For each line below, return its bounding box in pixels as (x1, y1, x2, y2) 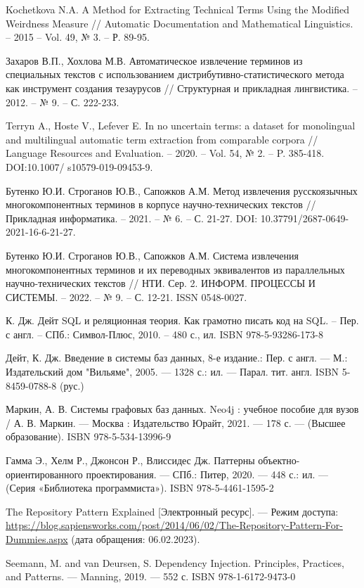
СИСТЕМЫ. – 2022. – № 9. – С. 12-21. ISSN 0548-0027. (6, 289, 247, 304)
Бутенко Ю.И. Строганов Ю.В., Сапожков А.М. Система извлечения (6, 248, 299, 262)
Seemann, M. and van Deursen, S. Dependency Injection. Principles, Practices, (6, 555, 344, 570)
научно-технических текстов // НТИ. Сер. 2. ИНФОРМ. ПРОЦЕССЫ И (6, 276, 316, 290)
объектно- (258, 453, 300, 468)
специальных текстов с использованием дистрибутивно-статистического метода (6, 67, 344, 82)
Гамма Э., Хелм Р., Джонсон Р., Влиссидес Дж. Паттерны (6, 453, 255, 468)
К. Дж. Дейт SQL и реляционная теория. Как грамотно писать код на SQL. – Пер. (6, 313, 359, 328)
